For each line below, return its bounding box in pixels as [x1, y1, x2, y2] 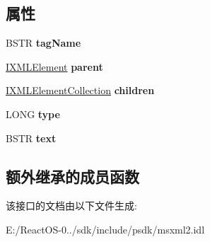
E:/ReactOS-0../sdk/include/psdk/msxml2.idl [6, 221, 205, 236]
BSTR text [6, 130, 57, 145]
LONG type [6, 106, 60, 121]
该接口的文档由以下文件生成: [6, 198, 137, 213]
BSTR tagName [6, 35, 81, 50]
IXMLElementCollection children [6, 83, 155, 98]
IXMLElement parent [6, 59, 103, 74]
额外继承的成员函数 [6, 165, 139, 187]
